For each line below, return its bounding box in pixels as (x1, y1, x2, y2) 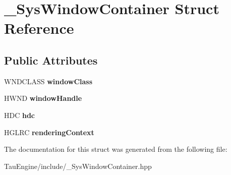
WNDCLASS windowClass (4, 76, 93, 86)
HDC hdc (4, 109, 35, 120)
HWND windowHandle (4, 93, 82, 103)
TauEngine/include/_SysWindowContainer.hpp (4, 160, 152, 171)
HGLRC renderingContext (4, 127, 94, 137)
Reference (4, 18, 74, 38)
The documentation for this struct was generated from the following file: (4, 144, 227, 154)
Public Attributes (4, 52, 98, 68)
